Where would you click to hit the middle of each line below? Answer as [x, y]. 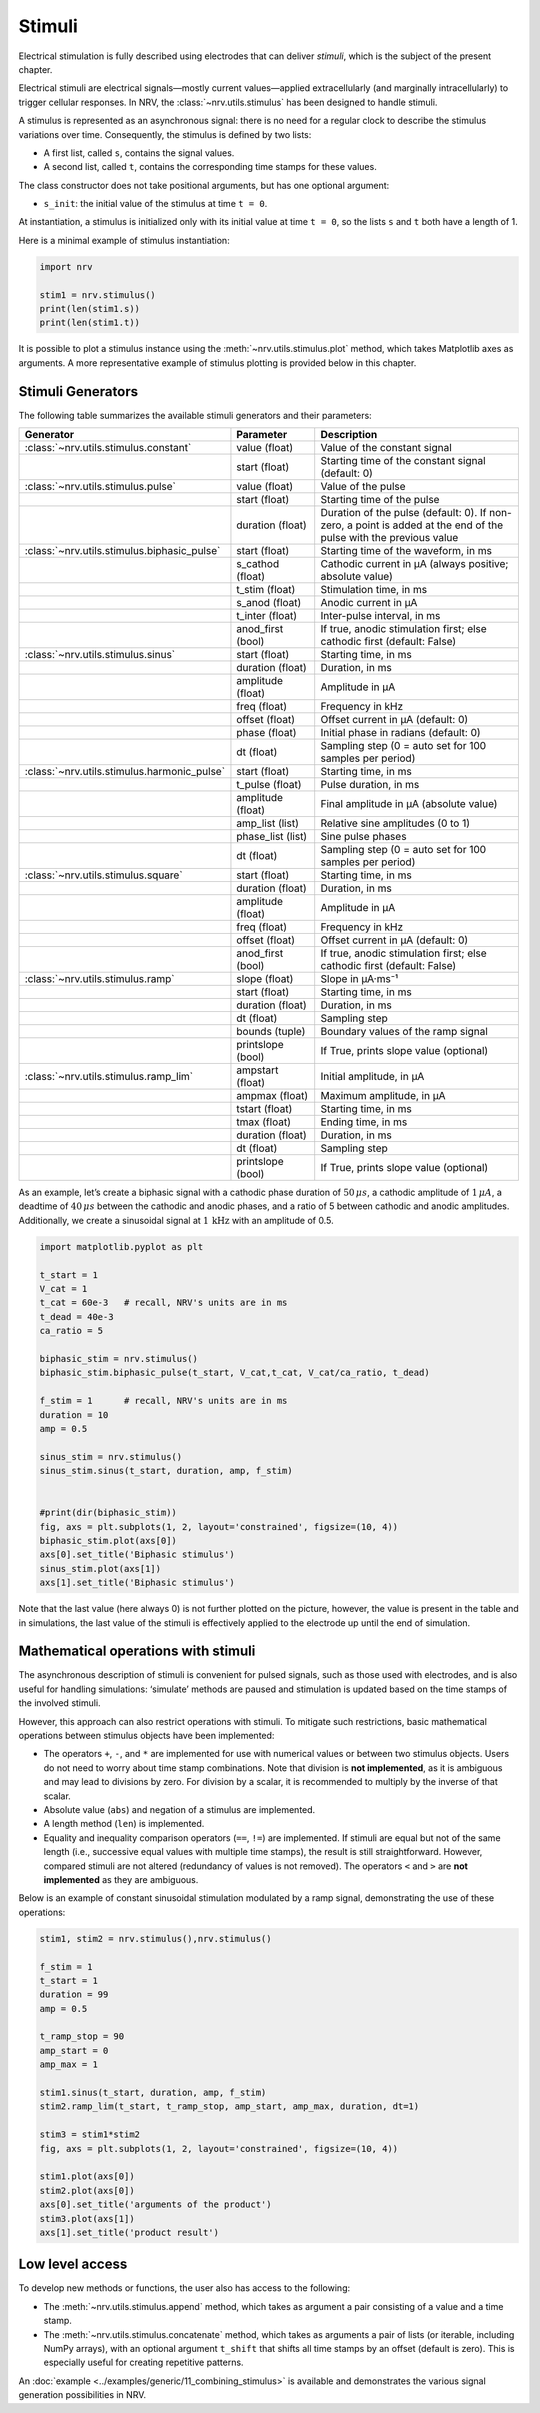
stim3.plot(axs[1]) [87, 2218]
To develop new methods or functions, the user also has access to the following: [184, 2288]
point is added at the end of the [429, 525]
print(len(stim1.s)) [89, 308]
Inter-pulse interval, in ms [380, 616]
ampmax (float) [272, 1096]
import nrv [66, 266]
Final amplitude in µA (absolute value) [409, 804]
